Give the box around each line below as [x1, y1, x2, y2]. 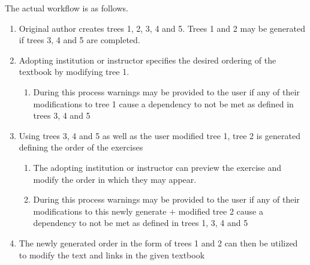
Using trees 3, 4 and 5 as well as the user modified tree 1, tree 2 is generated [19, 129, 300, 141]
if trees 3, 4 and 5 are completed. [19, 34, 140, 46]
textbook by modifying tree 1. [19, 65, 130, 78]
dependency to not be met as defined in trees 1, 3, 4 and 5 [33, 216, 248, 229]
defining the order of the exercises [19, 141, 143, 153]
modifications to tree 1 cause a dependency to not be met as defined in [33, 97, 294, 110]
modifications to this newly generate [33, 204, 167, 217]
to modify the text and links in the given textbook [19, 248, 205, 261]
